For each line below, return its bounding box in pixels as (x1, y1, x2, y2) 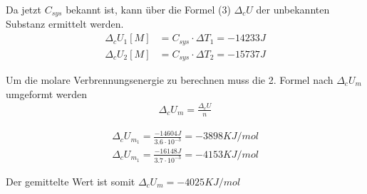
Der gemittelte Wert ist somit (6, 173, 135, 188)
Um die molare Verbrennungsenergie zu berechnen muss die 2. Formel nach (6, 72, 334, 87)
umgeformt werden (6, 86, 88, 101)
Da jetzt (6, 2, 41, 16)
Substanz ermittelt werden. (6, 16, 124, 31)
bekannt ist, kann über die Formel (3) (66, 2, 231, 16)
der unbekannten (256, 2, 330, 16)
